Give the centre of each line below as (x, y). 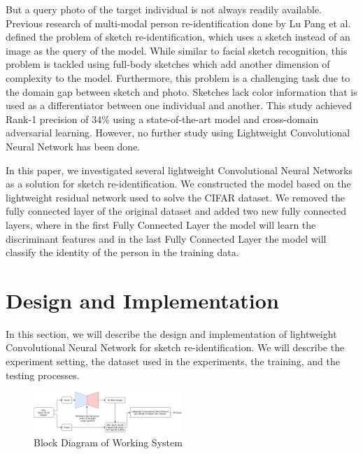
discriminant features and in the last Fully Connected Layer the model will (166, 238)
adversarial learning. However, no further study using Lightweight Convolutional (178, 133)
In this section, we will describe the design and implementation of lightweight (171, 333)
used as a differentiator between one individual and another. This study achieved (179, 105)
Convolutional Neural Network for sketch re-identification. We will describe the (175, 347)
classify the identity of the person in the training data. (122, 252)
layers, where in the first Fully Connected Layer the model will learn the (161, 224)
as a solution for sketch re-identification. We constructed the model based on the (178, 184)
